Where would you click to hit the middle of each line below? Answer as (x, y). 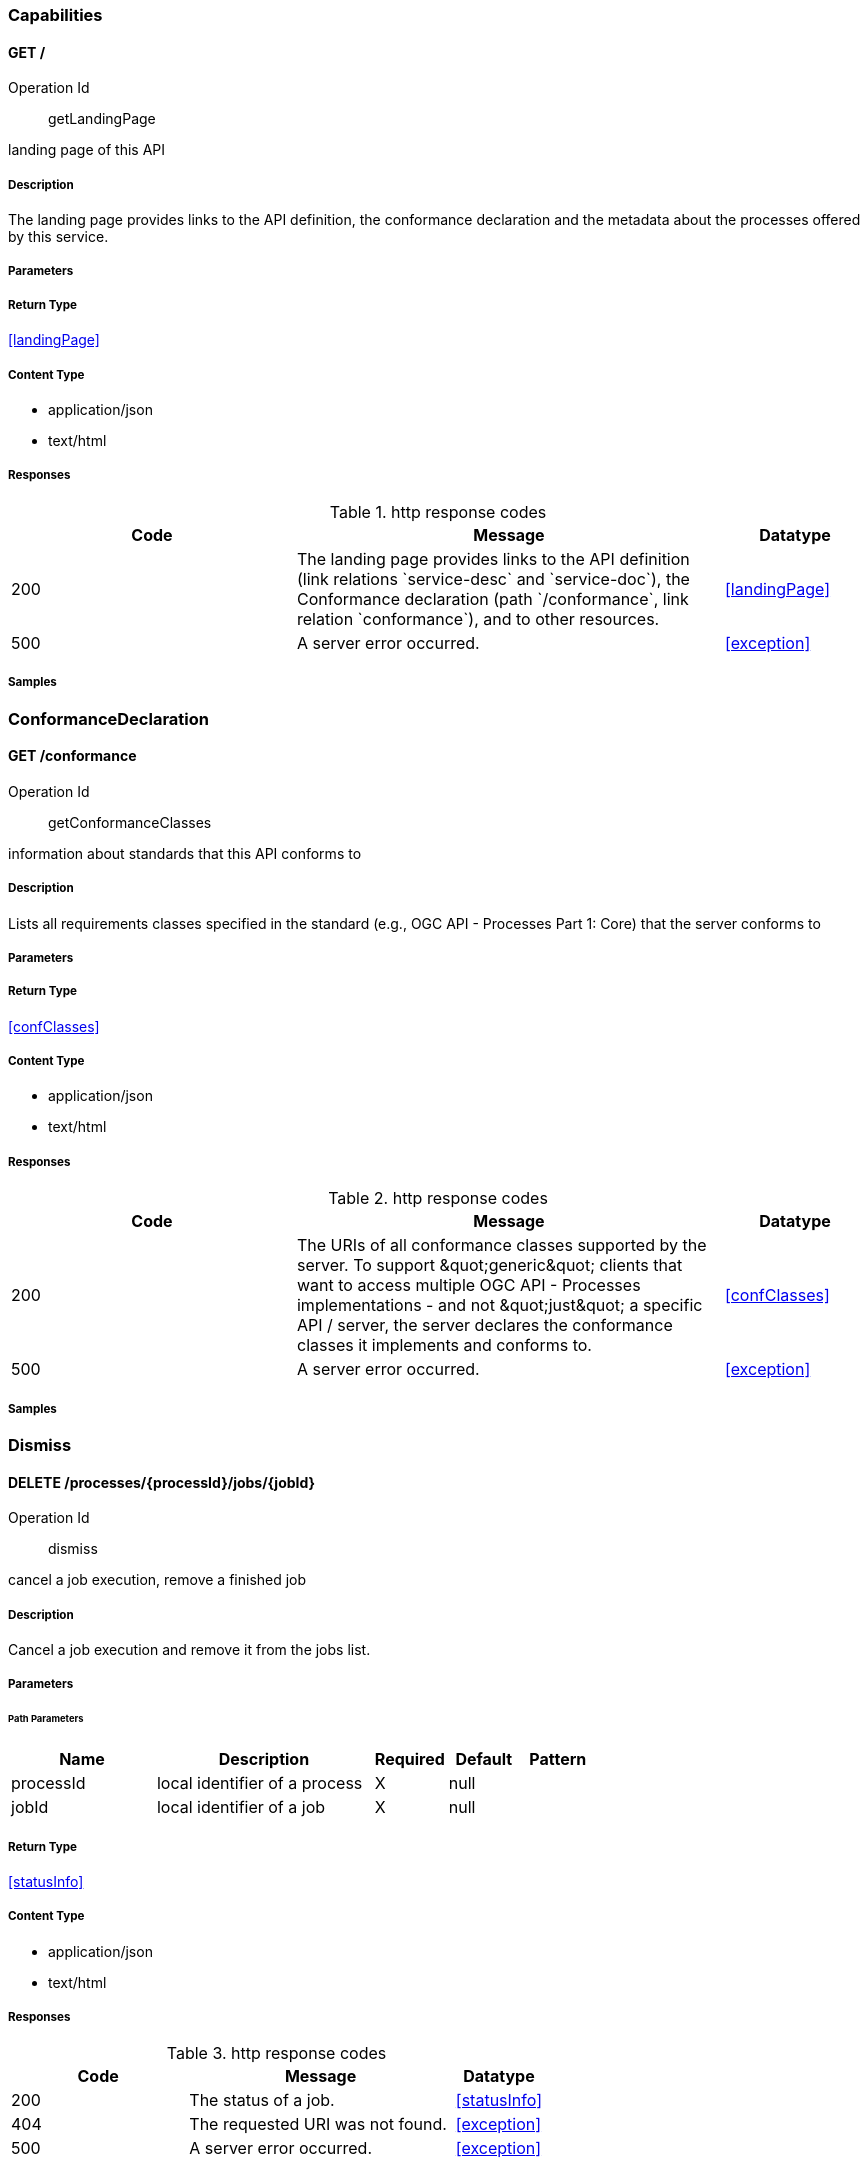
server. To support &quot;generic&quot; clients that (489, 1265)
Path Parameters (46, 1719)
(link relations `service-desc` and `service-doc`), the (493, 578)
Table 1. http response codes (438, 511)
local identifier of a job (241, 1807)
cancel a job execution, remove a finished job (157, 1580)
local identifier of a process (259, 1783)
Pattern (558, 1759)
